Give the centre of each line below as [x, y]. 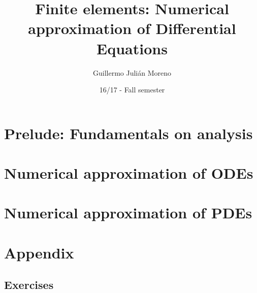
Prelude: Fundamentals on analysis [128, 133]
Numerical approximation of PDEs [128, 213]
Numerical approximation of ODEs [129, 173]
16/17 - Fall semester [132, 90]
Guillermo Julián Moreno [132, 72]
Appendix [39, 252]
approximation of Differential [132, 28]
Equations [132, 48]
